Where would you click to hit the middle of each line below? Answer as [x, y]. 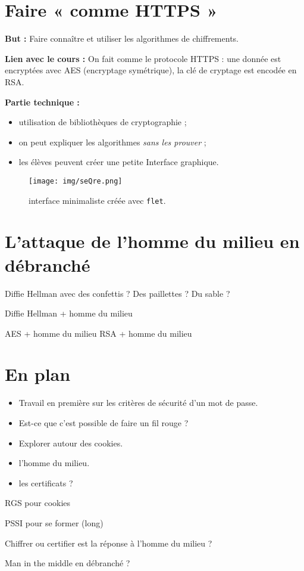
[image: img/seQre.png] [76, 181]
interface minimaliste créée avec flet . [97, 200]
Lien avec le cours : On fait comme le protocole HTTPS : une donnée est [143, 58]
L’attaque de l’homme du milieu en [152, 241]
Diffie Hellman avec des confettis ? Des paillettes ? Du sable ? [117, 293]
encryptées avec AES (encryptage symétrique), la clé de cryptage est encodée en [151, 70]
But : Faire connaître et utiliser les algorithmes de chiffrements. [122, 38]
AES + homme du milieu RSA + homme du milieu [98, 333]
